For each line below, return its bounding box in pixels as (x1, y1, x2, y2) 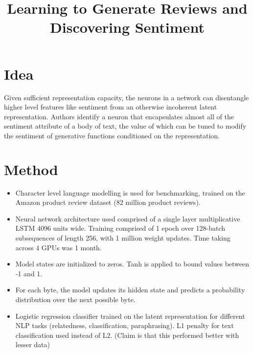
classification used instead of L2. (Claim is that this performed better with (15, 330, 239, 340)
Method (4, 159, 58, 179)
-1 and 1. (15, 268, 43, 278)
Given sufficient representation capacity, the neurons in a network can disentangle (4, 92, 249, 102)
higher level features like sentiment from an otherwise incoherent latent (4, 102, 217, 112)
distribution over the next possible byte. (15, 294, 136, 304)
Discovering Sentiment (50, 17, 205, 37)
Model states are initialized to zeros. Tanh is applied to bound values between (15, 259, 250, 269)
